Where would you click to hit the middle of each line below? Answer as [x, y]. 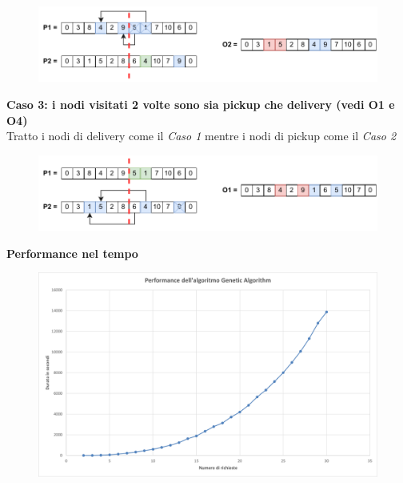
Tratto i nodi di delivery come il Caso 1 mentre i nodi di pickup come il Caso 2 [201, 136]
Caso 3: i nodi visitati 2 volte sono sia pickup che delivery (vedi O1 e [201, 105]
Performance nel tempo [72, 253]
